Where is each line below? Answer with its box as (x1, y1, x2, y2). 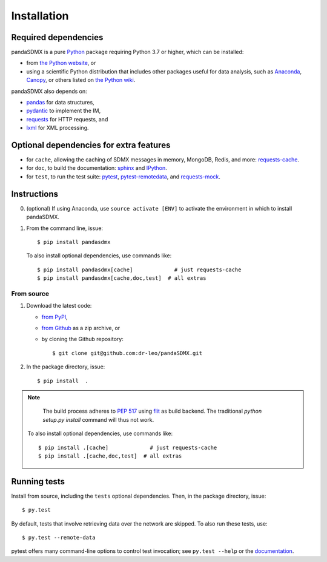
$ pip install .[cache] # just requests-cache (38, 444, 217, 451)
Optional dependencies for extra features (11, 140, 171, 150)
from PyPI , (41, 313, 68, 320)
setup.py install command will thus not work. (42, 416, 154, 423)
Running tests (11, 476, 65, 487)
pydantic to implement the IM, (26, 107, 101, 115)
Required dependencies (11, 32, 104, 42)
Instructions (11, 189, 59, 199)
